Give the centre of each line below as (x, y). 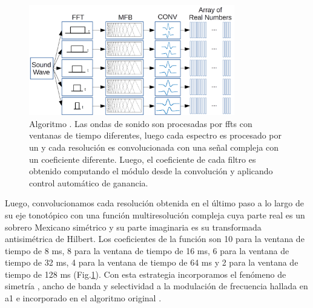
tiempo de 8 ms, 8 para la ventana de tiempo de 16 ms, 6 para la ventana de (147, 250)
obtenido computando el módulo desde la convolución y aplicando (151, 171)
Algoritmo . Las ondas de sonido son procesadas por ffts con (141, 123)
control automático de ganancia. (89, 182)
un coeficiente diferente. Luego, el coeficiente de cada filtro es (143, 159)
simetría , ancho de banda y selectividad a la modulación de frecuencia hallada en (156, 286)
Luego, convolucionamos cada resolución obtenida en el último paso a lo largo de (154, 203)
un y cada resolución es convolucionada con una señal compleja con (154, 147)
